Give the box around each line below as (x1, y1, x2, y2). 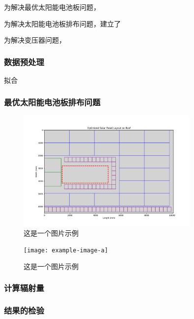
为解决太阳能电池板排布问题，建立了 (4, 18, 121, 28)
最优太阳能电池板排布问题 (4, 96, 101, 108)
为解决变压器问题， (4, 35, 66, 45)
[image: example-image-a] (24, 246, 108, 254)
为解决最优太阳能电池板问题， (4, 2, 100, 12)
